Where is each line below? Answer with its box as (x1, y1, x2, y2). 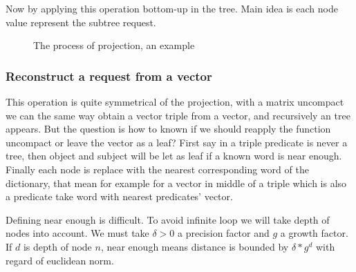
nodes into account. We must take (6, 226, 149, 240)
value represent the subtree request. (6, 14, 156, 29)
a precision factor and (178, 226, 270, 240)
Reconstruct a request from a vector (6, 67, 212, 84)
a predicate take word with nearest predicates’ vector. (6, 189, 233, 204)
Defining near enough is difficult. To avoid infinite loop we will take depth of (6, 212, 330, 226)
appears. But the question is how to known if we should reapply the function (6, 122, 331, 136)
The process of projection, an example (33, 38, 195, 52)
